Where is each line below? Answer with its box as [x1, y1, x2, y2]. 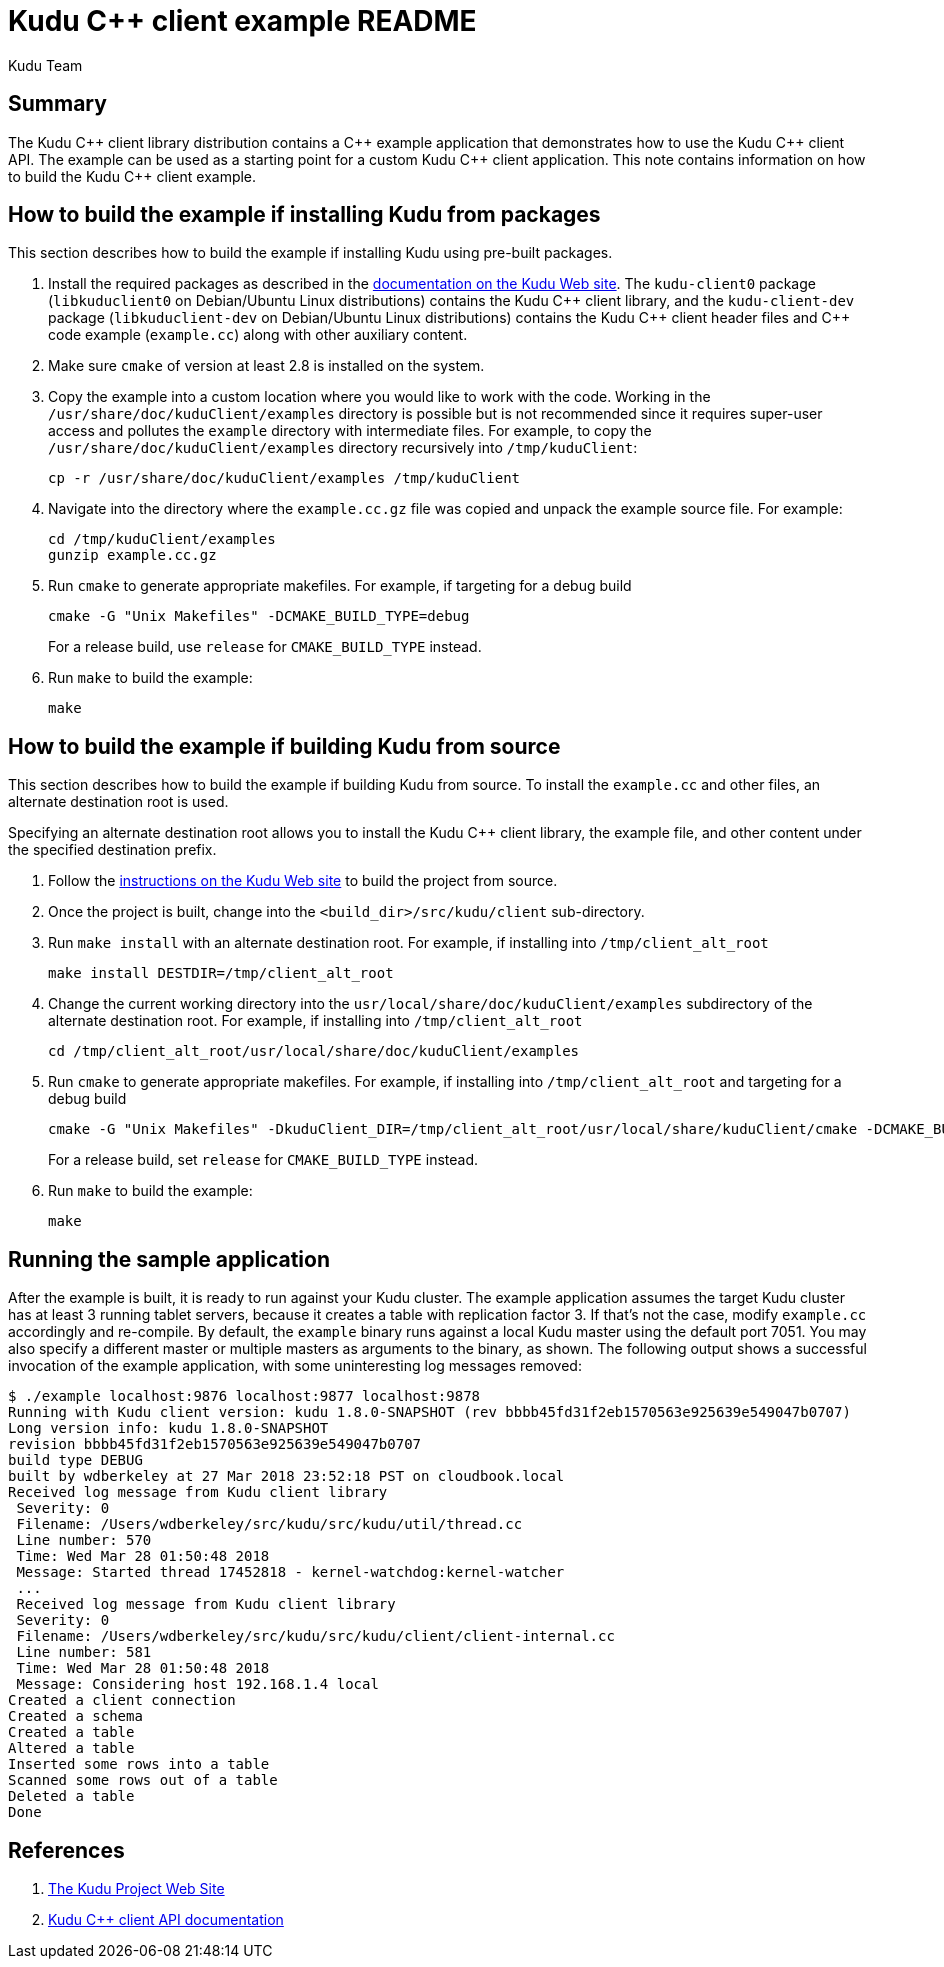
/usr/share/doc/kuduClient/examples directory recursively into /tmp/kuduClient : [48, 439, 638, 457]
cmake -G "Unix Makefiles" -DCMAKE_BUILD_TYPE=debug [48, 608, 470, 625]
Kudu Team [8, 56, 83, 74]
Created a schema [8, 1708, 143, 1725]
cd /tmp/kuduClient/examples [48, 531, 276, 548]
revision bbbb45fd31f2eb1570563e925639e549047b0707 [8, 1436, 422, 1453]
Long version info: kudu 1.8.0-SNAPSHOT [8, 1420, 329, 1437]
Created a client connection [8, 1692, 236, 1709]
